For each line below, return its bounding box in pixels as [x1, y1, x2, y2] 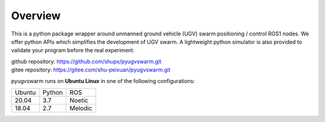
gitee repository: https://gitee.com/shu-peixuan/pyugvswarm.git [11, 66, 171, 73]
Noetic [69, 96, 88, 105]
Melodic [69, 104, 93, 112]
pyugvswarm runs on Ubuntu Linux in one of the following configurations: [11, 77, 195, 84]
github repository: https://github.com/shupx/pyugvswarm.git [11, 58, 162, 65]
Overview [11, 9, 61, 22]
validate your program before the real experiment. [11, 47, 135, 54]
